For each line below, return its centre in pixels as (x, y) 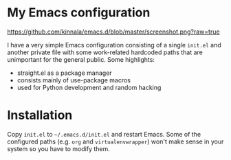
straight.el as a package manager (64, 73)
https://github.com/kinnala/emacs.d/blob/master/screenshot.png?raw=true (113, 32)
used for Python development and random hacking (89, 87)
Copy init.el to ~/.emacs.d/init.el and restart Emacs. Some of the (104, 134)
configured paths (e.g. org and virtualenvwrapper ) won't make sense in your (115, 141)
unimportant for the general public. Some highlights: (81, 59)
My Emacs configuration (79, 13)
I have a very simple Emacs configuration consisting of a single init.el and (114, 45)
